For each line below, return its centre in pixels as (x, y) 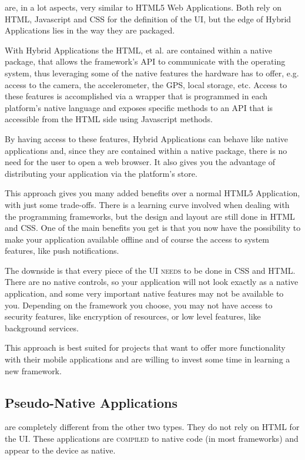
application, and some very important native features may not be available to (144, 293)
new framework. (33, 370)
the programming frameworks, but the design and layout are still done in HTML (150, 216)
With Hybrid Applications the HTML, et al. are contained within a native (138, 50)
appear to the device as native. (60, 450)
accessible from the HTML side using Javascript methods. (109, 119)
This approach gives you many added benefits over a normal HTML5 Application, (152, 193)
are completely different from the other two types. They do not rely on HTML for (152, 427)
